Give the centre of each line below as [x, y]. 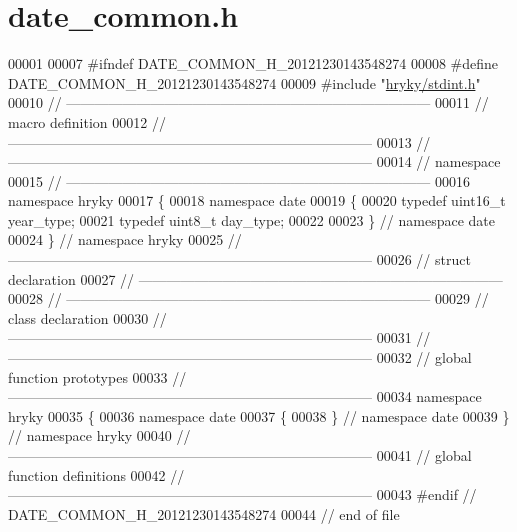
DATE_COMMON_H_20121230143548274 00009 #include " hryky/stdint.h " [244, 82]
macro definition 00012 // [87, 121]
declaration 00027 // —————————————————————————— [255, 278]
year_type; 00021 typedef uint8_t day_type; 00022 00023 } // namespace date [252, 219]
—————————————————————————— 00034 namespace [245, 396]
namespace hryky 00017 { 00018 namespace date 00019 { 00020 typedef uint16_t [257, 200]
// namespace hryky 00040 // [99, 435]
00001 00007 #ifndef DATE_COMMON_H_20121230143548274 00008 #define [253, 63]
